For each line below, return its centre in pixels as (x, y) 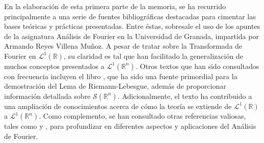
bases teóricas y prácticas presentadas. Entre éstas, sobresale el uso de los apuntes (132, 26)
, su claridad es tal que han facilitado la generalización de (153, 56)
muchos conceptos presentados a (54, 66)
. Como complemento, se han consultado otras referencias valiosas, (142, 116)
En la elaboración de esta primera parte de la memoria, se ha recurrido (115, 6)
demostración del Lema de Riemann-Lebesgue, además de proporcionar (115, 86)
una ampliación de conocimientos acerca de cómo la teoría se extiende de (118, 106)
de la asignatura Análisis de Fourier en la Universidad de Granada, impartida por (131, 36)
